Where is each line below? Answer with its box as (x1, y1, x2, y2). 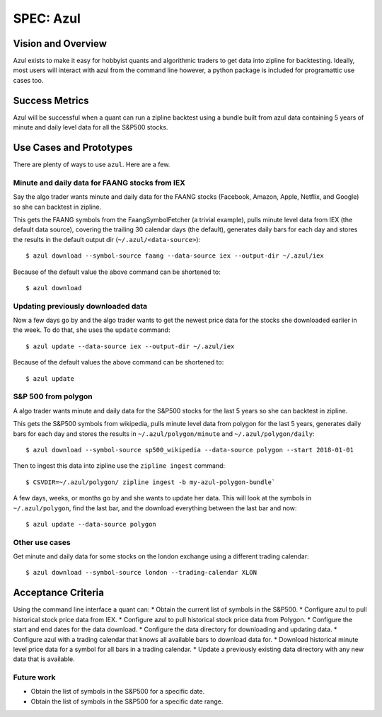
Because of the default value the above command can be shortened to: (13, 268, 221, 276)
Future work (13, 672, 56, 682)
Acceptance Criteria (13, 587, 104, 599)
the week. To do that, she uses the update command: (13, 326, 170, 334)
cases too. (13, 76, 44, 84)
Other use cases (13, 537, 71, 547)
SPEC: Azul (13, 11, 81, 26)
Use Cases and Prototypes (13, 142, 134, 154)
